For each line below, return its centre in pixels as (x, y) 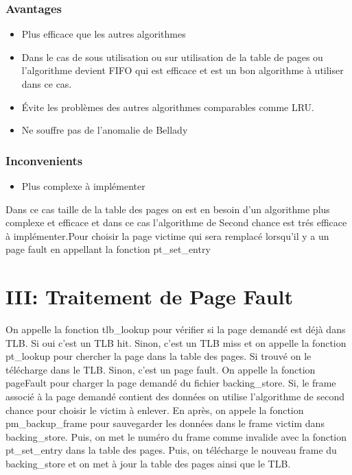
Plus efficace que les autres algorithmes (104, 34)
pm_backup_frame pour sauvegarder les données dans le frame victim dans (165, 423)
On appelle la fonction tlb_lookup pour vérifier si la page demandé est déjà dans (176, 329)
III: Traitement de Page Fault (150, 296)
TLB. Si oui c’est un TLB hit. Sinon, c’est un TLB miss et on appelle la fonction (176, 342)
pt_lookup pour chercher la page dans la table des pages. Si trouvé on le (159, 356)
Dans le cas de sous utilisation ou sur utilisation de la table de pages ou (172, 57)
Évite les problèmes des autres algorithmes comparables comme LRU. (168, 107)
